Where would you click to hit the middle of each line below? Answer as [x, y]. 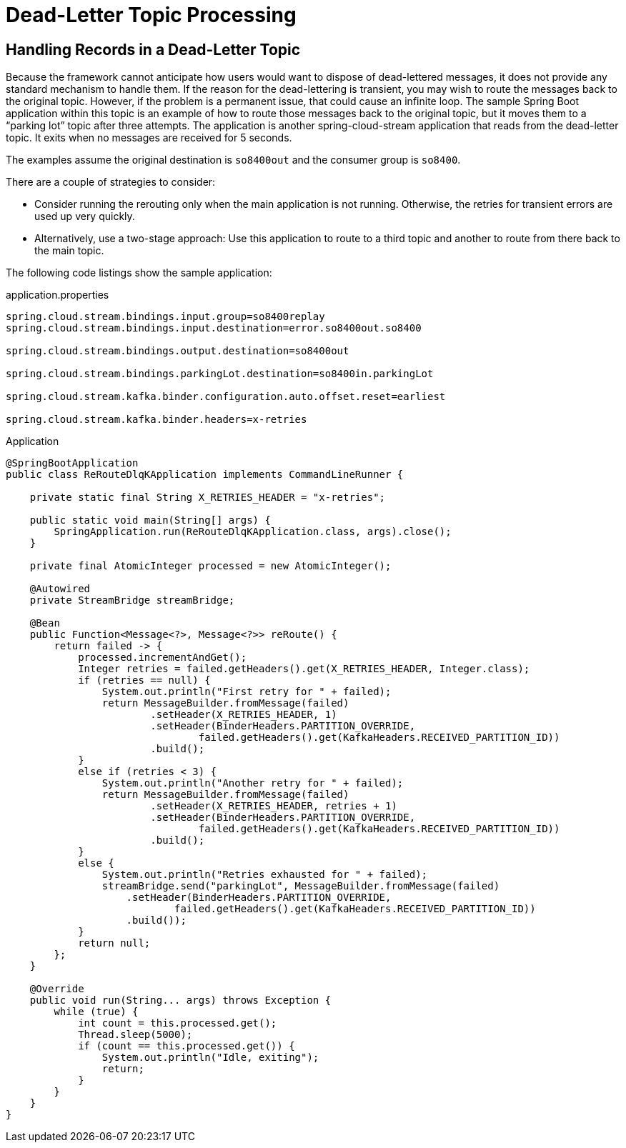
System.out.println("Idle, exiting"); [210, 1058]
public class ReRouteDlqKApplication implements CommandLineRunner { [205, 475]
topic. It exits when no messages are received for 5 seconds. [149, 138]
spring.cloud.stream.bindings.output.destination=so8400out [178, 351]
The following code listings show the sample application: [139, 273]
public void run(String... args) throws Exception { [180, 1000]
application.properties [58, 295]
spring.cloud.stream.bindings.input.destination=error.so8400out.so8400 [214, 328]
